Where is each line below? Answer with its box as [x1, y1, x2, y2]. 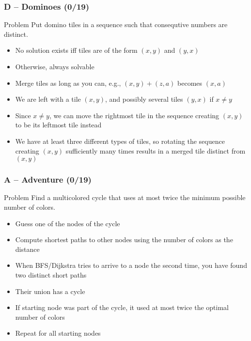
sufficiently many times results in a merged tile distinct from [65, 145, 246, 155]
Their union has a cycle [15, 286, 85, 296]
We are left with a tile [15, 94, 81, 104]
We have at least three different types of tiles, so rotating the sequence [15, 136, 225, 146]
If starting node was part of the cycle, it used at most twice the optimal [15, 302, 229, 312]
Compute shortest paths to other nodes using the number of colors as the [15, 234, 233, 245]
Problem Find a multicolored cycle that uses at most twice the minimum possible [4, 192, 246, 202]
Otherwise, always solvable [15, 62, 94, 71]
